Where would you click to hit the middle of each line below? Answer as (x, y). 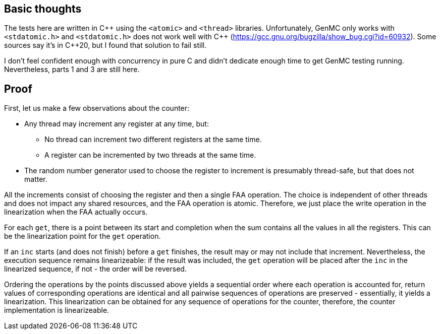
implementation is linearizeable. (57, 310)
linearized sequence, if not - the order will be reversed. (95, 269)
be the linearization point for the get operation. (82, 236)
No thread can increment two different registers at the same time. (153, 140)
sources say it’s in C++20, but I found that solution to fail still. (105, 45)
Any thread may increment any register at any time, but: (117, 124)
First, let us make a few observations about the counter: (97, 108)
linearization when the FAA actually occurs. (76, 212)
